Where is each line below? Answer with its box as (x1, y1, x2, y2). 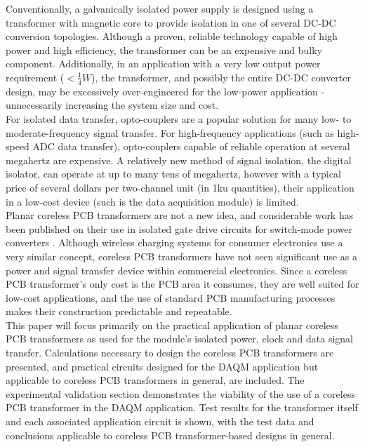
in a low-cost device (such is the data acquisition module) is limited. (6, 194, 299, 208)
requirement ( (6, 69, 65, 84)
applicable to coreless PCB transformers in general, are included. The (6, 373, 305, 387)
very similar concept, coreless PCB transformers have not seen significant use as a (6, 248, 357, 263)
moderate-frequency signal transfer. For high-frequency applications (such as (6, 125, 334, 140)
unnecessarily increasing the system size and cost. (6, 98, 219, 112)
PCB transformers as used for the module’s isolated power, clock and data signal (6, 331, 353, 346)
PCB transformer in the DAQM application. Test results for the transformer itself (6, 400, 358, 415)
